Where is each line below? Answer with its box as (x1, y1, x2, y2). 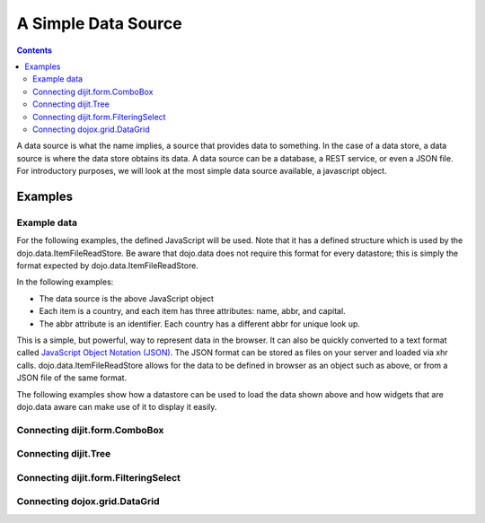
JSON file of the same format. (16, 372, 128, 383)
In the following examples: (16, 276, 114, 287)
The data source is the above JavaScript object (39, 292, 215, 304)
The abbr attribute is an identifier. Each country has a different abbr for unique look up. (39, 318, 361, 329)
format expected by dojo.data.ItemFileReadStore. (16, 260, 199, 271)
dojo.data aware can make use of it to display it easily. (16, 401, 217, 412)
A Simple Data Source (16, 13, 183, 33)
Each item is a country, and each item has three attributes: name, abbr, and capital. (39, 306, 346, 317)
